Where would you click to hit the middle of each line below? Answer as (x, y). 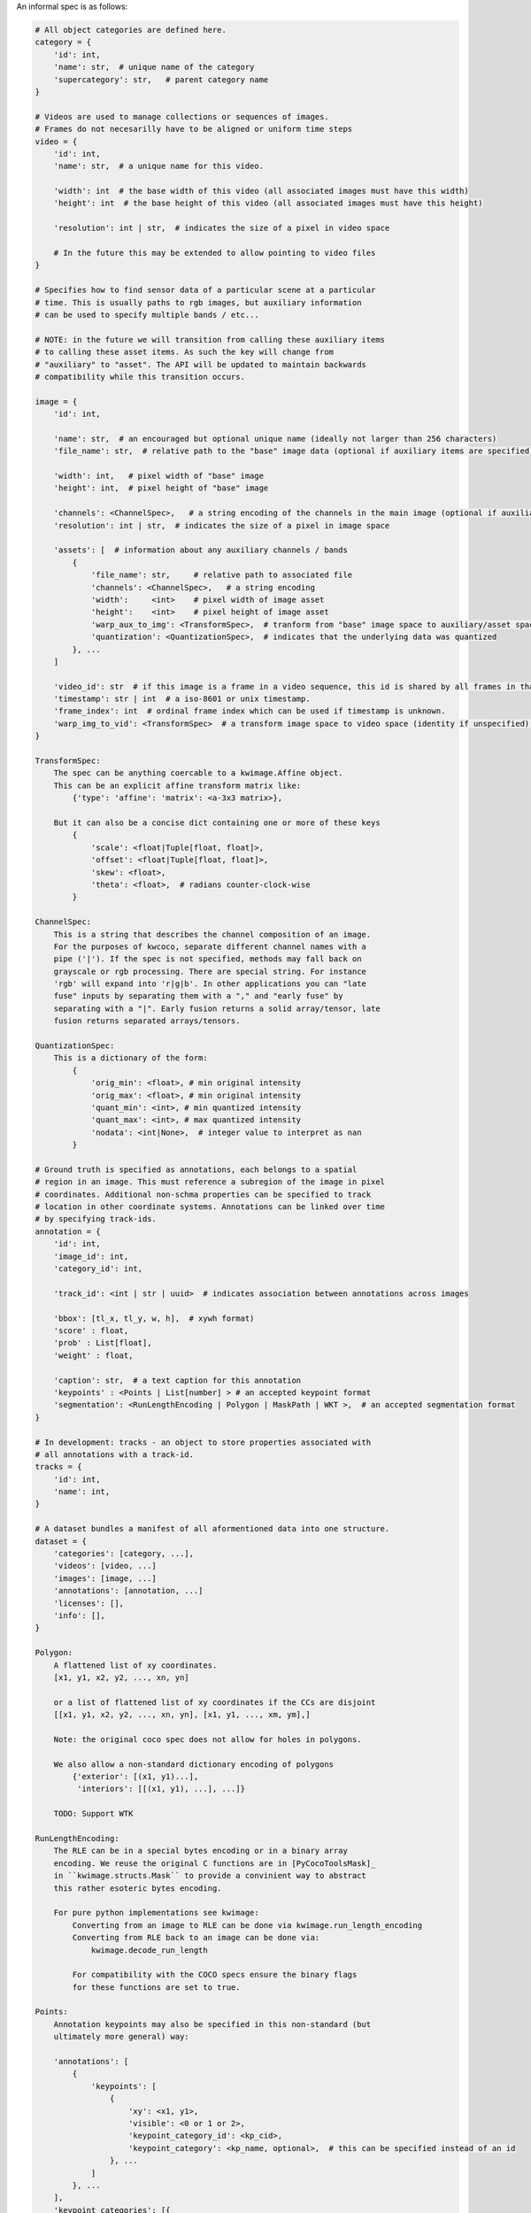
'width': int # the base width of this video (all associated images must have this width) (261, 191)
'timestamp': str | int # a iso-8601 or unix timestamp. (182, 699)
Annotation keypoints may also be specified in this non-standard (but (212, 2024)
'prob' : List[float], (103, 1343)
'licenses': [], (88, 1603)
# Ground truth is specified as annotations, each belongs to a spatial (196, 1169)
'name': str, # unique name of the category (154, 67)
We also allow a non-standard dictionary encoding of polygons (194, 1764)
